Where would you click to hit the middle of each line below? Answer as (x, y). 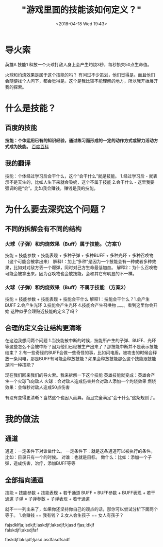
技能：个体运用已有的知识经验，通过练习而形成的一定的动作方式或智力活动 (79, 140)
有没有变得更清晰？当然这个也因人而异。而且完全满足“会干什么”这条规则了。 (81, 398)
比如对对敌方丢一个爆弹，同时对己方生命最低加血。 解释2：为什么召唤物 (85, 267)
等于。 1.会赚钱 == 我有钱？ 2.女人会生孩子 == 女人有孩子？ (64, 515)
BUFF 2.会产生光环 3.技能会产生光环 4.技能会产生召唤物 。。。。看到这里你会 (79, 305)
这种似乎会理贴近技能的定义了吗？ (44, 311)
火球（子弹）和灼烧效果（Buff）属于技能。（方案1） (65, 244)
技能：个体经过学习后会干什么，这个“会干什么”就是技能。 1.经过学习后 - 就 (79, 176)
